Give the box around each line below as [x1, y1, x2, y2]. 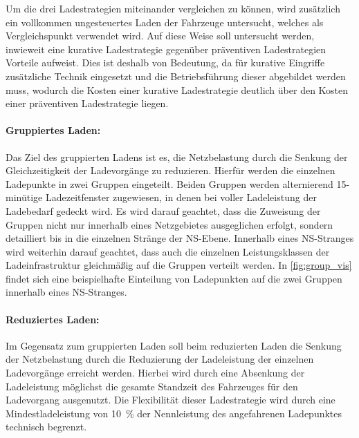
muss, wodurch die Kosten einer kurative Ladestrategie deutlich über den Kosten [6, 82, 349, 97]
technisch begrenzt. [6, 419, 87, 434]
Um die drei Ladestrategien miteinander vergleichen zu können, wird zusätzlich [6, 1, 340, 15]
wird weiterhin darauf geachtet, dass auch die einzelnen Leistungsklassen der [6, 244, 330, 258]
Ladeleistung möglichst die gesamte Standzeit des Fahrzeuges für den [6, 379, 298, 393]
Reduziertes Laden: [6, 312, 100, 326]
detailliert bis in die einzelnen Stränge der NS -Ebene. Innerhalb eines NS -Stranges [6, 231, 354, 245]
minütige [6, 190, 43, 204]
